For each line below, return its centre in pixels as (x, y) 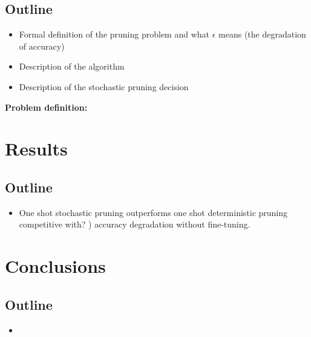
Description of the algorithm (72, 66)
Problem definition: (46, 107)
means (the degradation (262, 34)
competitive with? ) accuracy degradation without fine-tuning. (135, 224)
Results (36, 149)
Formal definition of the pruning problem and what (114, 34)
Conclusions (55, 266)
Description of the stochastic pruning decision (104, 86)
